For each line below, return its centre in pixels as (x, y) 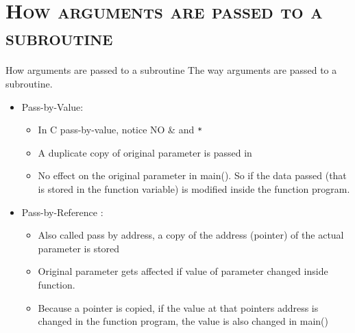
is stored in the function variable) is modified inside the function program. (194, 188)
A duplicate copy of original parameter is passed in (145, 152)
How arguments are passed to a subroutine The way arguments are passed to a (171, 70)
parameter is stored (79, 248)
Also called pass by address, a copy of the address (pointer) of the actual (191, 235)
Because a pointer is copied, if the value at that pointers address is (178, 307)
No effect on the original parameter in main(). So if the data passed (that (192, 175)
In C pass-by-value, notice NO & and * (120, 130)
